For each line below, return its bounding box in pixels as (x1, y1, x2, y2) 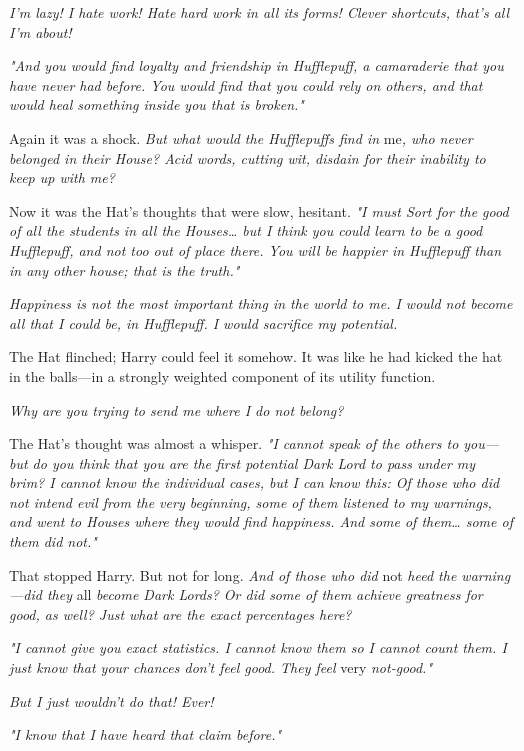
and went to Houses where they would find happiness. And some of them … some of (9, 511, 513, 532)
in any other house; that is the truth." (9, 259, 240, 280)
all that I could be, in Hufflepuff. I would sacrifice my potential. (9, 312, 398, 333)
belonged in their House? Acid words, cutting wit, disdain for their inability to (9, 147, 486, 168)
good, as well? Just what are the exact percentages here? (9, 603, 352, 624)
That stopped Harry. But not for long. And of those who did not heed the (9, 564, 457, 585)
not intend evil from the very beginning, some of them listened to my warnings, (9, 491, 492, 512)
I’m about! (9, 21, 72, 42)
